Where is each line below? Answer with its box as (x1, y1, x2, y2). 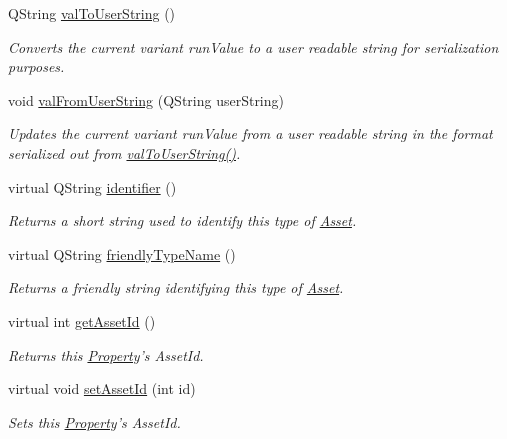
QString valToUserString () (8, 3, 176, 23)
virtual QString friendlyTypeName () (8, 243, 236, 264)
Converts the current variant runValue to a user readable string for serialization (8, 36, 499, 57)
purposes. (8, 56, 65, 77)
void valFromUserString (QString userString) (8, 89, 284, 110)
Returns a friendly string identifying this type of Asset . (8, 277, 344, 298)
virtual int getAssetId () (8, 310, 156, 331)
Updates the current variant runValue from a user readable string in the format (8, 123, 493, 144)
